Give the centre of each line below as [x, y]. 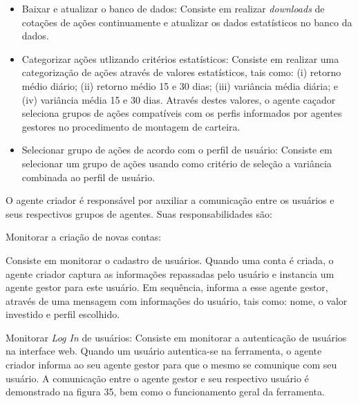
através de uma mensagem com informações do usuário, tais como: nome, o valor [177, 300]
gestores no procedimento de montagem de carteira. [131, 126]
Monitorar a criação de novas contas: [84, 237]
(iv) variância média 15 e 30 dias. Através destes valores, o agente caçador [179, 99]
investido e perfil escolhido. [63, 314]
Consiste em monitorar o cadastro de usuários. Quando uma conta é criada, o [170, 260]
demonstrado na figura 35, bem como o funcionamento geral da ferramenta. [165, 392]
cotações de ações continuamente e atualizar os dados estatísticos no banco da [187, 22]
